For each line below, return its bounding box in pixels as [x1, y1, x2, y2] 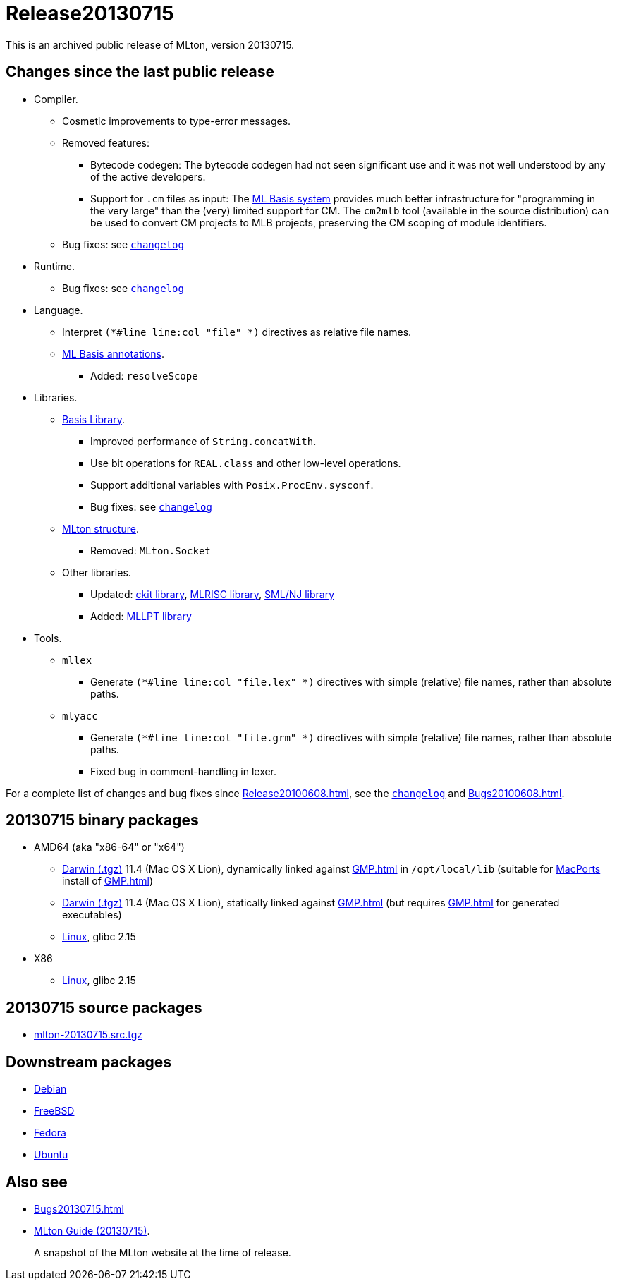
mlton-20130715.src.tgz [34, 1029, 143, 1041]
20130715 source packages [6, 998, 202, 1017]
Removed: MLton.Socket [90, 544, 211, 557]
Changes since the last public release [6, 63, 275, 81]
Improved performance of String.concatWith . [90, 435, 317, 447]
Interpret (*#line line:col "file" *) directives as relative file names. [62, 325, 412, 338]
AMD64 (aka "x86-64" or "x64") [34, 841, 185, 854]
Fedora [34, 1127, 66, 1139]
